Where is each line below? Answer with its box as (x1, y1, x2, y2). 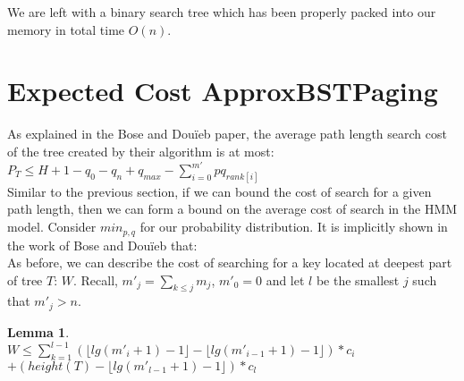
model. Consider (7, 217, 97, 236)
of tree (7, 270, 43, 289)
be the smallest (316, 270, 400, 289)
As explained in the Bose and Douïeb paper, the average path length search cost (7, 124, 447, 143)
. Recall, (72, 270, 118, 289)
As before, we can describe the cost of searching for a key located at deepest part (7, 253, 452, 272)
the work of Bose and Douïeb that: (7, 235, 198, 254)
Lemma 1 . (7, 322, 70, 341)
